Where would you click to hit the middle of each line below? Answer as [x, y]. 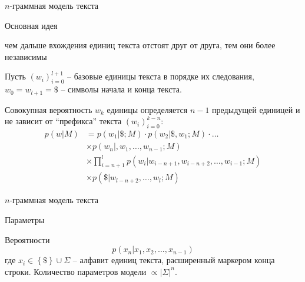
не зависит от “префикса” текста [63, 121]
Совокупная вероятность [49, 109]
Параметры [25, 220]
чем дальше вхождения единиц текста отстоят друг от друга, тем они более [140, 45]
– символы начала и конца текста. [121, 89]
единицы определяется [147, 109]
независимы [26, 56]
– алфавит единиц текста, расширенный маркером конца [174, 260]
